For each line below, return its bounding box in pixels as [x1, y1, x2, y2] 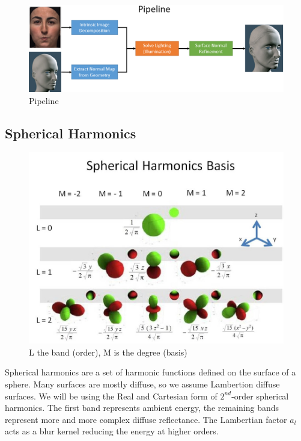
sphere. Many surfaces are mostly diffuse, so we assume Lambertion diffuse [5, 377, 280, 390]
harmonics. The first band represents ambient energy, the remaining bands [5, 401, 279, 414]
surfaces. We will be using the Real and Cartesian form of [5, 389, 217, 402]
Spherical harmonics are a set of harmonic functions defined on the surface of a [5, 366, 296, 378]
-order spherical [231, 389, 289, 402]
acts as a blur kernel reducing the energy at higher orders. [5, 425, 219, 437]
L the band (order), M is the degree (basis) [29, 345, 187, 358]
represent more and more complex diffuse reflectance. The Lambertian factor [5, 413, 287, 425]
